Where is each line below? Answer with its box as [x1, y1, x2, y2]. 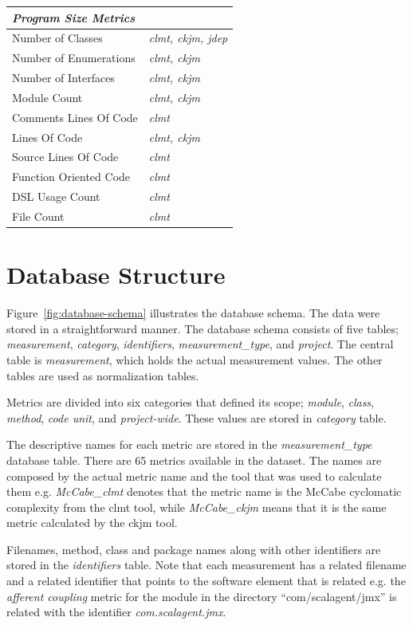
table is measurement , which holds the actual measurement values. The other [6, 351, 383, 368]
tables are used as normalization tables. [6, 367, 199, 383]
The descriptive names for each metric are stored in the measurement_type [6, 436, 372, 453]
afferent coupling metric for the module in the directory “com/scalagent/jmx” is [6, 588, 397, 604]
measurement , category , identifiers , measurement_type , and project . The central [6, 336, 394, 352]
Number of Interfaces [12, 69, 115, 86]
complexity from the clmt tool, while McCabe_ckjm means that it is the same [6, 498, 387, 515]
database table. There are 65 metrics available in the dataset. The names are [6, 451, 382, 468]
